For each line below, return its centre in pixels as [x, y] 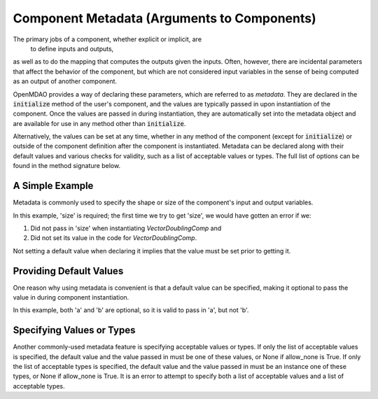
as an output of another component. [65, 81]
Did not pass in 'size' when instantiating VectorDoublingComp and [126, 228]
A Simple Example [53, 186]
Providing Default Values [68, 271]
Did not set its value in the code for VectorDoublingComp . [114, 238]
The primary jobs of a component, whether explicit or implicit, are [107, 39]
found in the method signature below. [67, 166]
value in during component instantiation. [71, 297]
